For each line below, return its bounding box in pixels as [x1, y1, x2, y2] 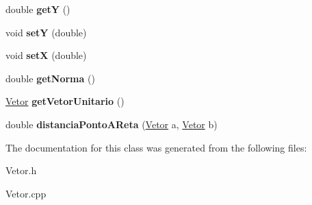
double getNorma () [5, 71, 95, 85]
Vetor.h [5, 163, 37, 178]
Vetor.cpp [5, 186, 47, 200]
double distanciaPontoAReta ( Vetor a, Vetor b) [5, 117, 218, 131]
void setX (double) [5, 48, 87, 62]
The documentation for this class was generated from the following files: [5, 140, 307, 154]
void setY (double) [5, 25, 87, 39]
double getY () [5, 2, 70, 16]
